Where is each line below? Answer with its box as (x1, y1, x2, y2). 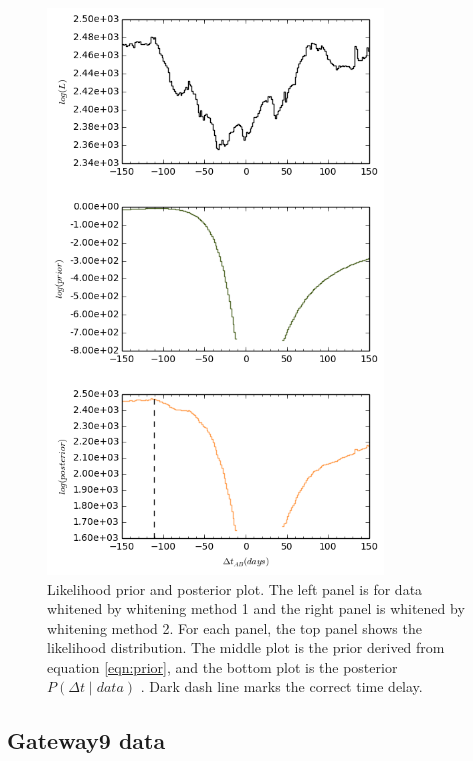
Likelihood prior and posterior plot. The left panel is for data (47, 578, 423, 599)
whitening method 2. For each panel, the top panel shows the (47, 617, 422, 638)
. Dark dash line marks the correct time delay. (140, 676, 423, 697)
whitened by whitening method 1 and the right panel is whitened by (47, 598, 465, 619)
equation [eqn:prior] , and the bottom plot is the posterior (47, 656, 398, 677)
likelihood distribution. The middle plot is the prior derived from (47, 637, 445, 658)
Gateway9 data (7, 725, 166, 756)
